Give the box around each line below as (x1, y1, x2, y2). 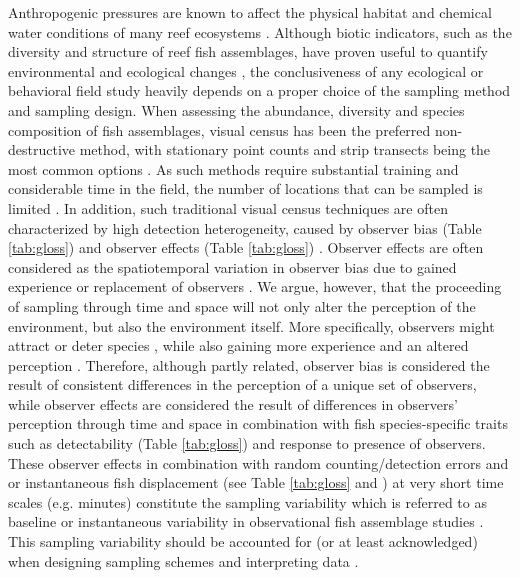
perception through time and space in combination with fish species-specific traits (8, 413, 508, 434)
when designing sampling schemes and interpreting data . (8, 550, 359, 571)
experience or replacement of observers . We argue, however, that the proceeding (8, 276, 502, 297)
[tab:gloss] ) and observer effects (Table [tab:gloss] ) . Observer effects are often (8, 237, 484, 258)
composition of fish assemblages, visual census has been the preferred (8, 119, 431, 140)
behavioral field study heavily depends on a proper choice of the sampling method (8, 80, 511, 101)
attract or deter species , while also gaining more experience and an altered (8, 335, 469, 356)
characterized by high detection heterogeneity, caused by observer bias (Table (8, 217, 482, 238)
